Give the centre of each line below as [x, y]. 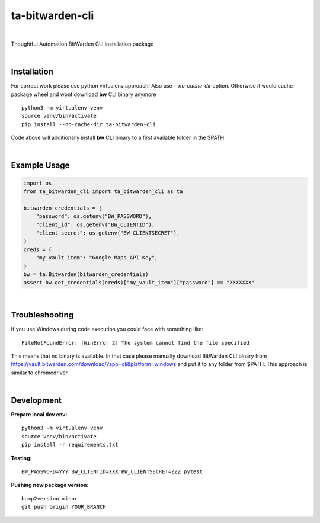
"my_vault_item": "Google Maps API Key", [97, 258]
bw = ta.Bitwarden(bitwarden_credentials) [86, 274]
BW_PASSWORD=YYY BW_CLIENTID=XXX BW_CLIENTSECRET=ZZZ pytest [112, 471]
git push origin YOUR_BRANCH [64, 507]
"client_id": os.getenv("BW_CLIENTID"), [95, 224]
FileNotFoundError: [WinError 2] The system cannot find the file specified [136, 343]
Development [36, 400]
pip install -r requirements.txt [70, 445]
